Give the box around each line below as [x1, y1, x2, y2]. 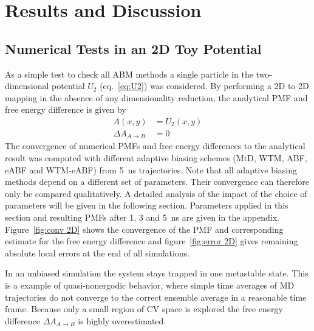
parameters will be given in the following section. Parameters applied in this [5, 199, 288, 212]
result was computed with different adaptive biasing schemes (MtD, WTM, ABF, [5, 152, 307, 164]
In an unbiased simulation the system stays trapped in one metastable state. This [5, 267, 309, 279]
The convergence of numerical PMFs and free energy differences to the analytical [5, 139, 305, 152]
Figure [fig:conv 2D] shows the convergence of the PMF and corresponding [5, 222, 284, 235]
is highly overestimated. [78, 314, 166, 327]
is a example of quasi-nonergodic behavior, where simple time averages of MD [5, 279, 295, 291]
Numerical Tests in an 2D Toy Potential [5, 39, 262, 58]
